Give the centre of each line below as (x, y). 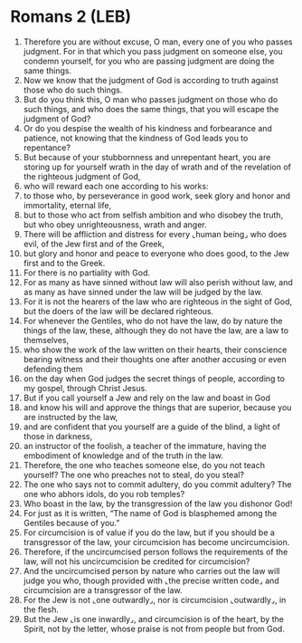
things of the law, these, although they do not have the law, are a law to (156, 330)
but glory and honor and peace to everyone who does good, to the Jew (156, 253)
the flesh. (41, 609)
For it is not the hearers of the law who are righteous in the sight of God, (158, 302)
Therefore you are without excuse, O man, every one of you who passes (158, 42)
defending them (53, 369)
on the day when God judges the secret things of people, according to (154, 379)
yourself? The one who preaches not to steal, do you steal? (134, 475)
